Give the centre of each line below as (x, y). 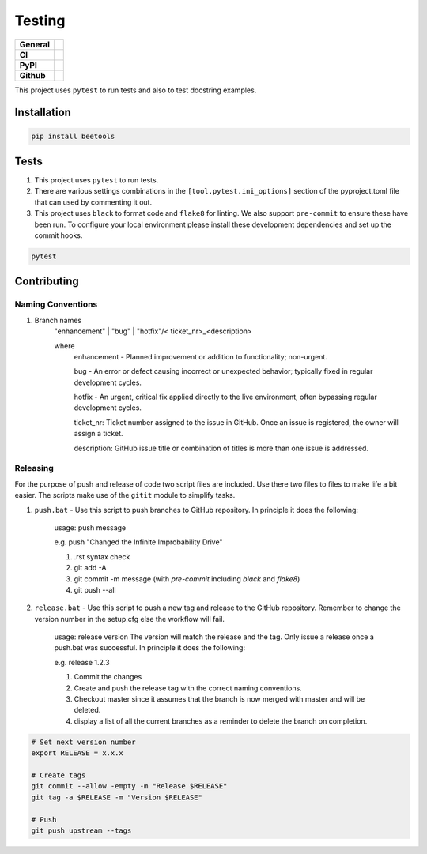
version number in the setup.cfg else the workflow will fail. (130, 619)
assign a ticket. (98, 434)
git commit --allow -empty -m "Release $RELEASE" (129, 786)
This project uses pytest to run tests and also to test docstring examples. (136, 90)
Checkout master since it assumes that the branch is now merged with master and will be (219, 699)
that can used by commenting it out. (93, 202)
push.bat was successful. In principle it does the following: (149, 648)
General (35, 44)
